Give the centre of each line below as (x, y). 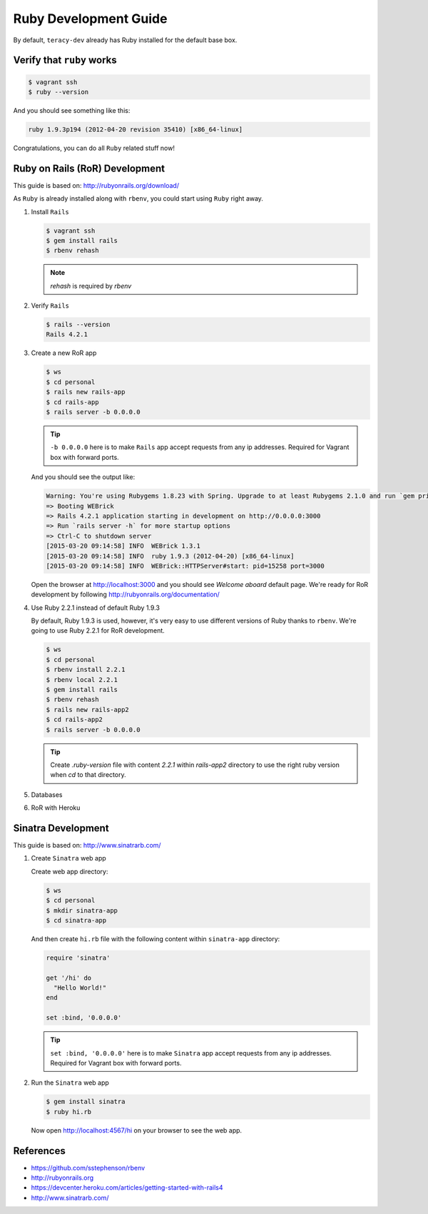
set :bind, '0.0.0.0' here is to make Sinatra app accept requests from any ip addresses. (191, 1053)
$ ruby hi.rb (69, 1112)
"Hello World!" (80, 988)
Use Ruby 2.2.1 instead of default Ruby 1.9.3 (96, 608)
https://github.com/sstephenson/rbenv (88, 1168)
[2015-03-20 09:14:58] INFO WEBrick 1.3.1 (123, 546)
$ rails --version (78, 325)
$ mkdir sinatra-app (82, 910)
